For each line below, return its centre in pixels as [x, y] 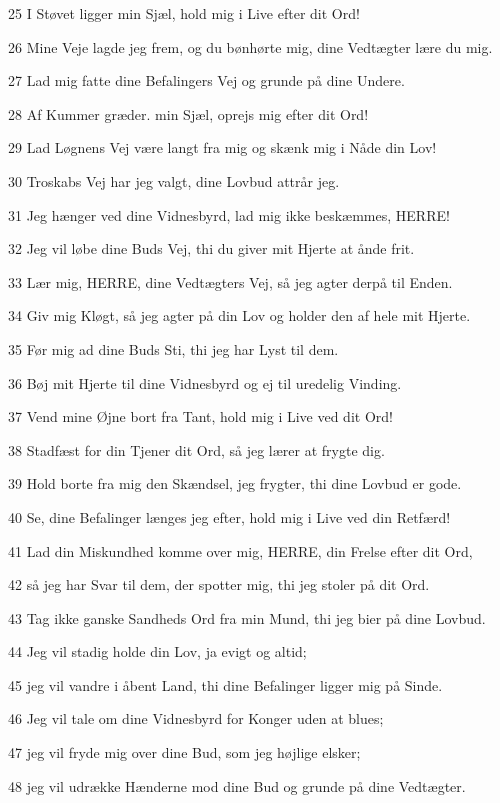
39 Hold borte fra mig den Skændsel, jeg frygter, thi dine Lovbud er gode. [235, 483]
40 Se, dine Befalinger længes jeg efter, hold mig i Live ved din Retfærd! [229, 516]
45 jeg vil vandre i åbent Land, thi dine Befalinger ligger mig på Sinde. [225, 684]
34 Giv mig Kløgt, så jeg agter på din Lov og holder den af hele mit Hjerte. [239, 315]
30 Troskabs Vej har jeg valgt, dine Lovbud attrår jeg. [174, 180]
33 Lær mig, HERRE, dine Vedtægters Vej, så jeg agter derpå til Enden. [230, 281]
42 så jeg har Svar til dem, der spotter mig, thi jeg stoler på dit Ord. [219, 584]
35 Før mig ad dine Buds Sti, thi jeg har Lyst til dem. [173, 348]
